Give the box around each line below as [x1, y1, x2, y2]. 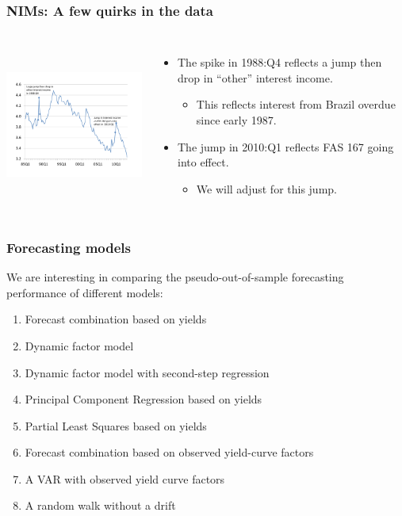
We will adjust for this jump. [196, 180, 337, 197]
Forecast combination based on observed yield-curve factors [25, 444, 314, 461]
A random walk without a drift [25, 497, 176, 514]
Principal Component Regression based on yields [25, 391, 262, 407]
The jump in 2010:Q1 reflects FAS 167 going [178, 138, 394, 155]
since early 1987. [196, 112, 277, 128]
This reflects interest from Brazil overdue [196, 96, 396, 113]
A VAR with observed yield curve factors [25, 470, 225, 487]
